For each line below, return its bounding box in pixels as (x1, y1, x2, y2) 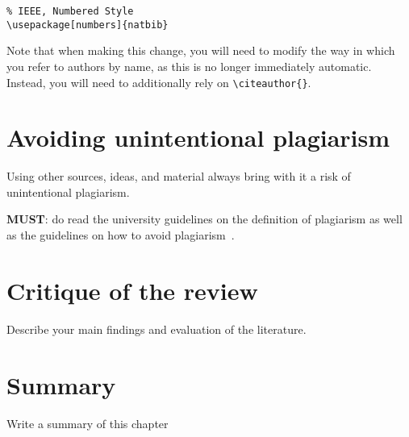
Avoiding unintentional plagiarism (6, 121, 390, 154)
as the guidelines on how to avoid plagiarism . (6, 227, 235, 243)
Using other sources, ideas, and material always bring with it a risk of (6, 168, 351, 185)
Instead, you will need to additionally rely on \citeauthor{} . (6, 73, 311, 90)
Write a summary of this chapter (6, 414, 169, 431)
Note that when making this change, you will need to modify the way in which (6, 42, 395, 59)
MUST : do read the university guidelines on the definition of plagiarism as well (6, 210, 403, 227)
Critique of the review (6, 273, 258, 306)
